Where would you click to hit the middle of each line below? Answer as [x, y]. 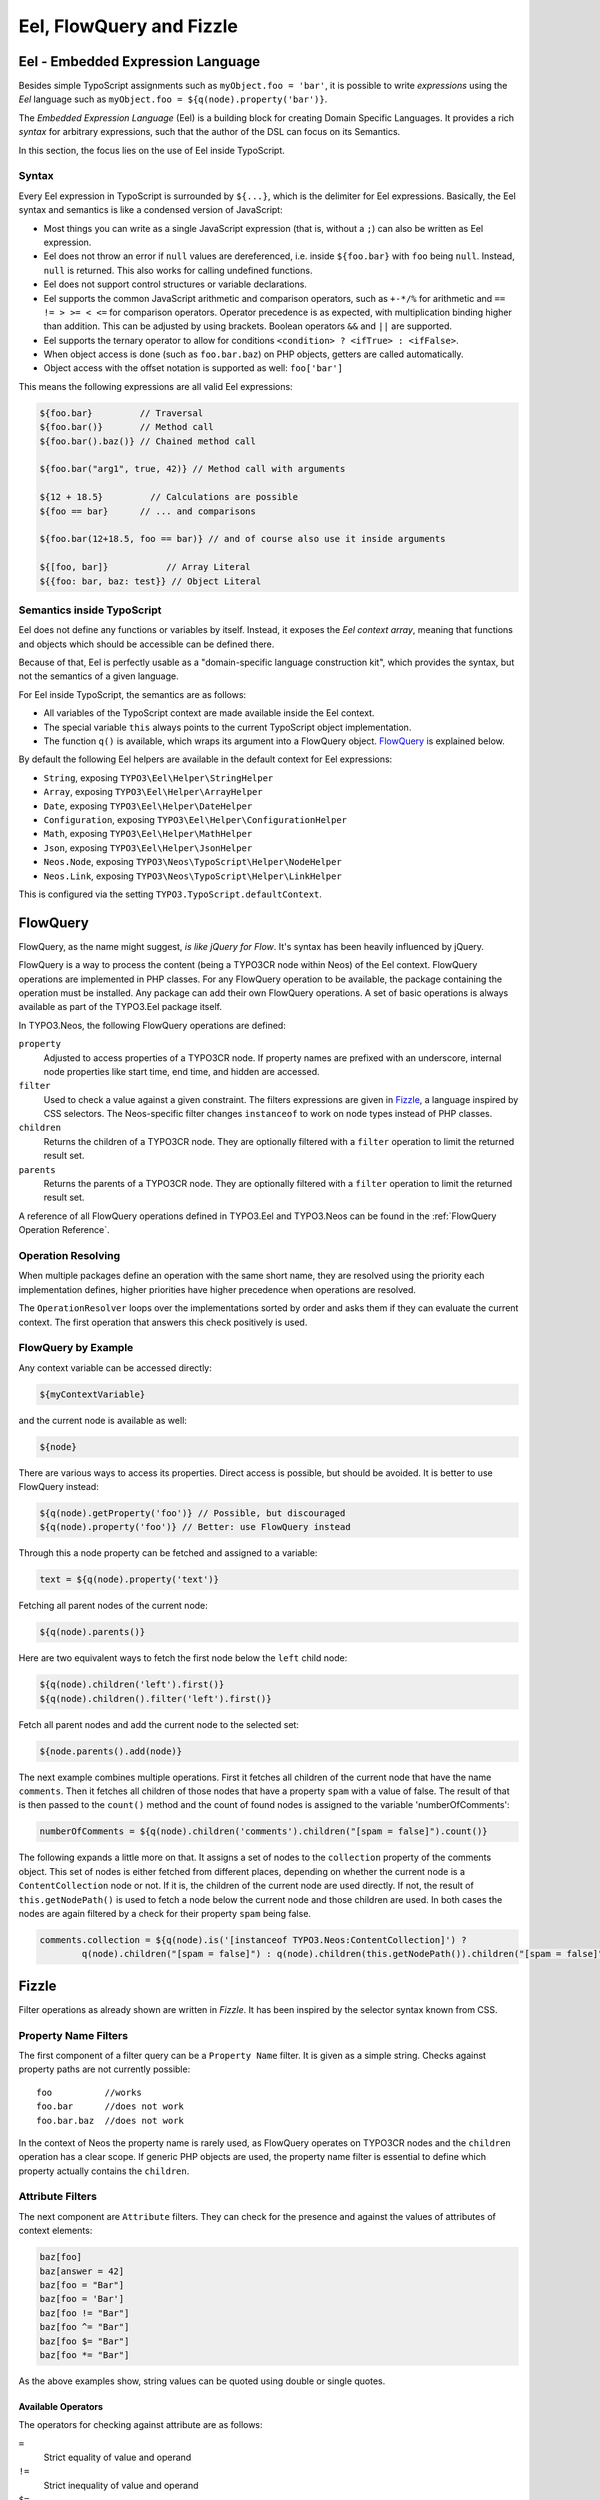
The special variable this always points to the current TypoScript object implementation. [227, 727]
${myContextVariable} [92, 1394]
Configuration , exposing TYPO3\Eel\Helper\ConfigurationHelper [195, 819]
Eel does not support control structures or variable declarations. [175, 284]
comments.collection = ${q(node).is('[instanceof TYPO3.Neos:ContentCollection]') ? [253, 1939]
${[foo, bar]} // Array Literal [145, 567]
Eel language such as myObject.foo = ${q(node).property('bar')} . [173, 99]
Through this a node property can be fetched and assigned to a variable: [168, 1553]
